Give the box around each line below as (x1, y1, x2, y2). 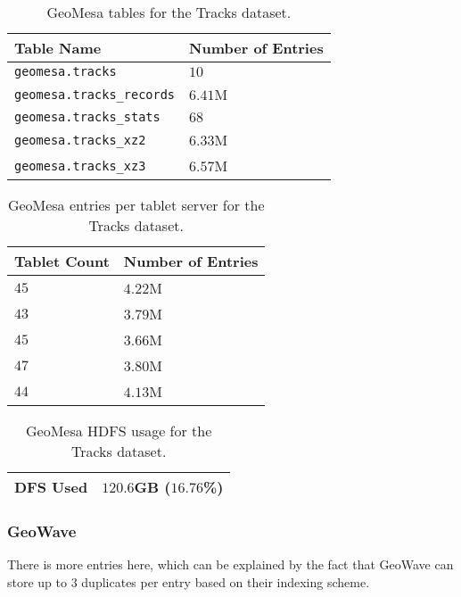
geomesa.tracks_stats (14, 110, 161, 124)
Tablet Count (14, 251, 110, 271)
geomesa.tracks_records (14, 87, 176, 102)
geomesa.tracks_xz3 (14, 158, 146, 173)
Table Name (14, 37, 102, 58)
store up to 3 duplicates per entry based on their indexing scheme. (7, 572, 370, 591)
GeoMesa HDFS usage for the (26, 420, 212, 441)
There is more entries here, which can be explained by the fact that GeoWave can (7, 555, 454, 574)
